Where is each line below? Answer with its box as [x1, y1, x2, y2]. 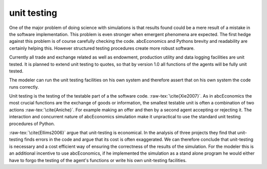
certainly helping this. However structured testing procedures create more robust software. [9, 45, 195, 51]
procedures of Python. [9, 121, 55, 127]
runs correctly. [9, 84, 39, 90]
